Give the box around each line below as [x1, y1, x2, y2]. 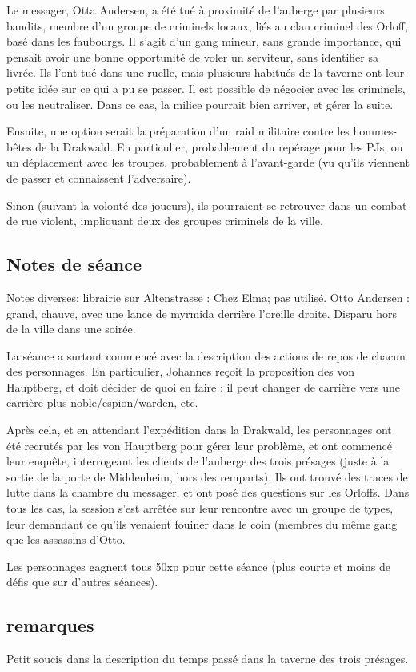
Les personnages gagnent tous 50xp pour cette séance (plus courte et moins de [6, 557, 390, 574]
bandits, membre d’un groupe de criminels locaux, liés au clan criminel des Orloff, [6, 17, 408, 34]
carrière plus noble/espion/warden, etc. [6, 394, 198, 411]
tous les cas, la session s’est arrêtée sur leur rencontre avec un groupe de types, [6, 500, 394, 517]
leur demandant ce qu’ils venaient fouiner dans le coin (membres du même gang [6, 515, 398, 532]
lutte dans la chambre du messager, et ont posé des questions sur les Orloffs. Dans [6, 484, 410, 501]
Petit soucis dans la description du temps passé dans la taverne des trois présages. [6, 650, 409, 667]
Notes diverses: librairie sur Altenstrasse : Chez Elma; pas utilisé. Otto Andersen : [6, 288, 410, 305]
